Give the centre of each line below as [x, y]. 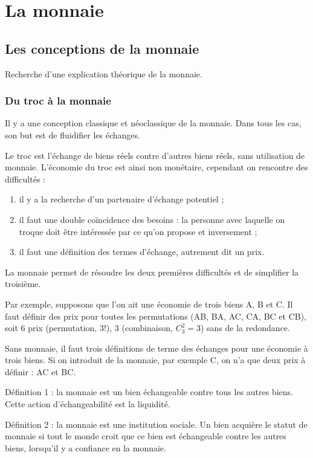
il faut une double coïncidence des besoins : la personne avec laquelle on [152, 219]
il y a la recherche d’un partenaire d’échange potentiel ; [121, 199]
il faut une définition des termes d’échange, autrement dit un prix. [142, 252]
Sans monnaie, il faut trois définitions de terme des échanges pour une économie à [156, 348]
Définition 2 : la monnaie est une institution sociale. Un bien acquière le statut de [156, 424]
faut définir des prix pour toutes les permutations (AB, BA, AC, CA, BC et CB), [156, 316]
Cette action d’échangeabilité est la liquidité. [88, 404]
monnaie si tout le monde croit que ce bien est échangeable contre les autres [146, 436]
